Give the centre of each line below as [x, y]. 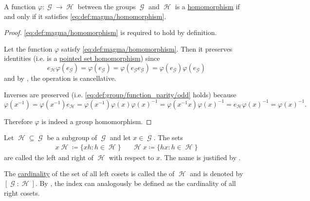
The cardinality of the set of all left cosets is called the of [89, 174]
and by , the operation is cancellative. [60, 78]
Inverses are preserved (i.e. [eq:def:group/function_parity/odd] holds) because [120, 94]
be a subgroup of [72, 137]
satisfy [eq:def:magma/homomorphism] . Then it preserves [147, 48]
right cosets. [22, 192]
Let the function [28, 48]
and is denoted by [217, 174]
